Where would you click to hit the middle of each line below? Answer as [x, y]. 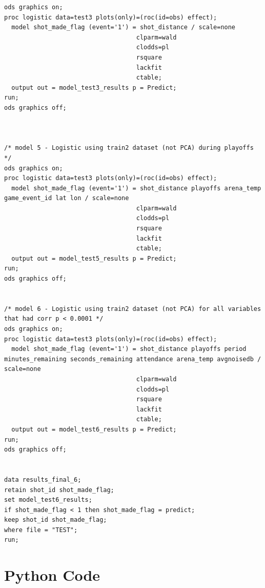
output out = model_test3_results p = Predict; [94, 87]
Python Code [52, 575]
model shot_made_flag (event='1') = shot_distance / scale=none [124, 27]
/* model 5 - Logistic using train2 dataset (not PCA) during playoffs [129, 148]
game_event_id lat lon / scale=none [67, 198]
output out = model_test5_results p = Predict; [94, 258]
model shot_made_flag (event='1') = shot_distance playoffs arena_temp [136, 188]
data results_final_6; [43, 479]
